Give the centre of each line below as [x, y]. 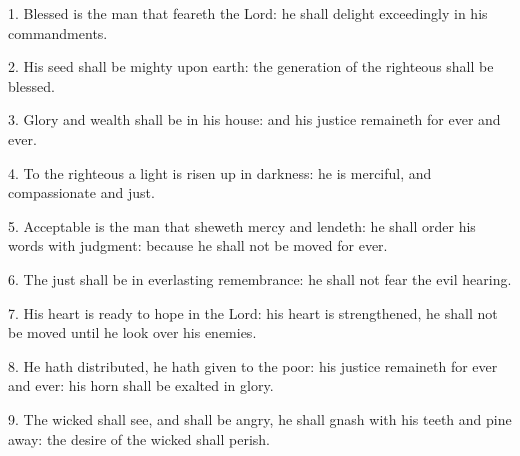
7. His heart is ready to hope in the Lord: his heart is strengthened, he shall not [253, 312]
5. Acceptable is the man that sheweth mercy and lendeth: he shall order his [242, 225]
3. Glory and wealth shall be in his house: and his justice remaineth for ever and [254, 119]
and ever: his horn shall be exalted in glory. [141, 385]
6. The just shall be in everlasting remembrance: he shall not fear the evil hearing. [260, 278]
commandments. [58, 32]
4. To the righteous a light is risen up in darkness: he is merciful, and [220, 172]
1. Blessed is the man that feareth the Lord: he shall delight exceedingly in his [248, 13]
